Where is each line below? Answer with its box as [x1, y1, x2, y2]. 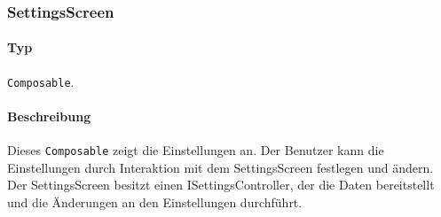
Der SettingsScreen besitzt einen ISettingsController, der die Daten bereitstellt [7, 175, 435, 194]
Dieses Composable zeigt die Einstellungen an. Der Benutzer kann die [7, 141, 384, 159]
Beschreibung [7, 106, 91, 125]
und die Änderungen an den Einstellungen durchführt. [7, 192, 303, 211]
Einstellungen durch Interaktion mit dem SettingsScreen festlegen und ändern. [7, 158, 434, 176]
